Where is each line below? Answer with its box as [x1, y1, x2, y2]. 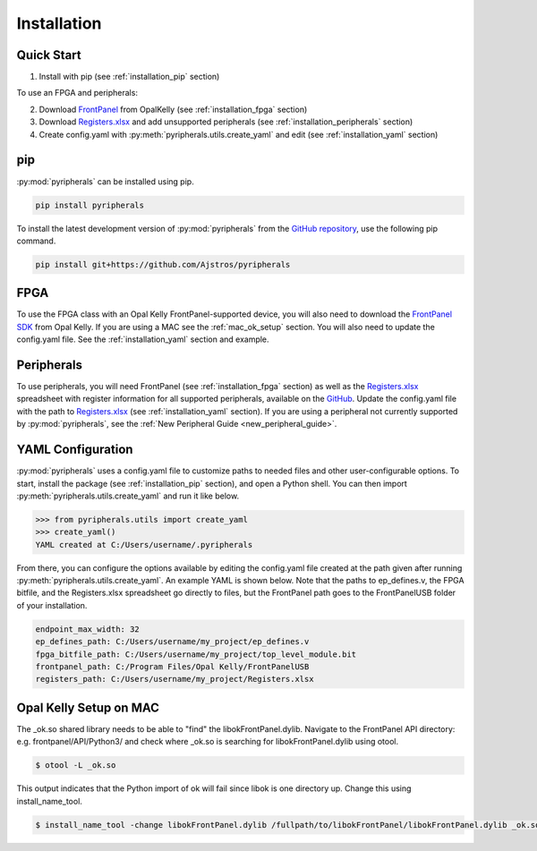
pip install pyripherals [35, 200, 145, 210]
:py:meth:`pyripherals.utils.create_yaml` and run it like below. [16, 490, 240, 501]
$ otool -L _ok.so [35, 761, 116, 770]
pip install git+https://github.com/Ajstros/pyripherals [35, 260, 291, 269]
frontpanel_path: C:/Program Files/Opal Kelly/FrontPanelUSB [35, 662, 310, 671]
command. [16, 235, 56, 246]
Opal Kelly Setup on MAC [16, 700, 160, 715]
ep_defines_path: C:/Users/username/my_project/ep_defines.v [35, 636, 310, 647]
